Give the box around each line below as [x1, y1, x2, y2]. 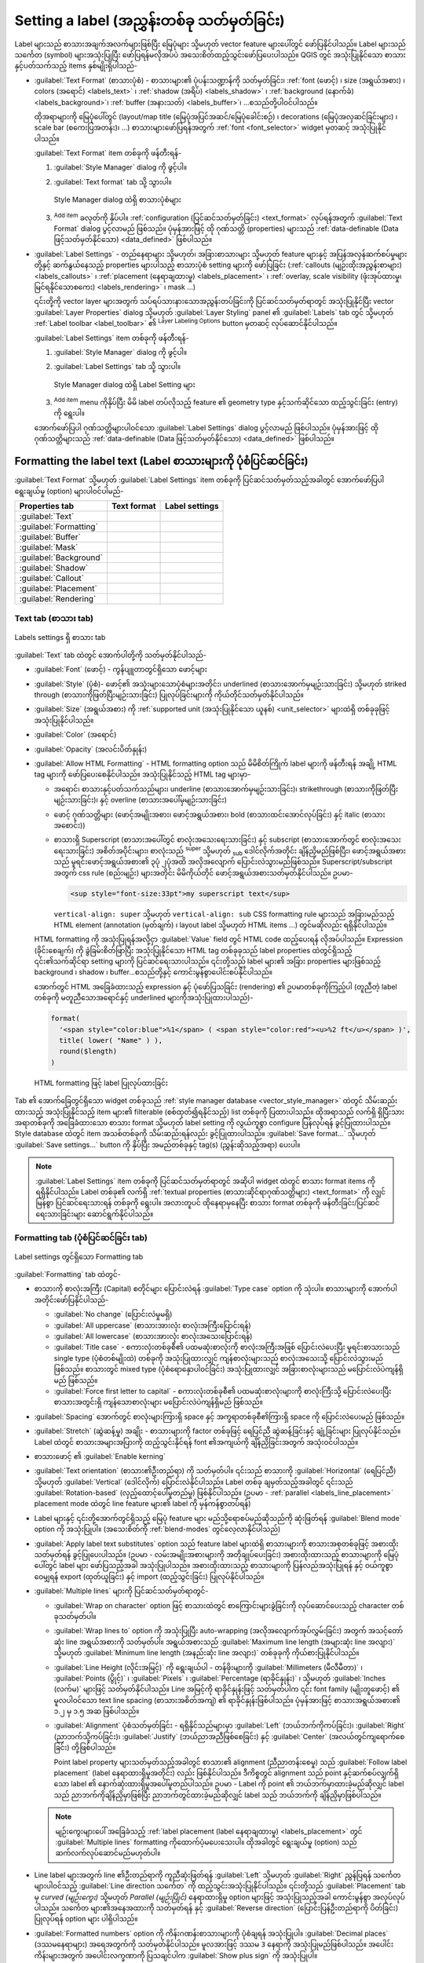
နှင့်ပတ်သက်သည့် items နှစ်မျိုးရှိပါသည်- [14, 61, 137, 71]
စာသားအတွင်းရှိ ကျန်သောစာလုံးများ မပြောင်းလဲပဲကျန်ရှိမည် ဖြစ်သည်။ [53, 1398, 263, 1407]
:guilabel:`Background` [19, 552, 104, 563]
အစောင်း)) [53, 821, 86, 830]
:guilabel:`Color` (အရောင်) [34, 730, 117, 740]
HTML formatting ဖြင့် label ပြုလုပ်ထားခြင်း [34, 1078, 169, 1088]
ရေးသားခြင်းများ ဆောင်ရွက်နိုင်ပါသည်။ [35, 1209, 154, 1219]
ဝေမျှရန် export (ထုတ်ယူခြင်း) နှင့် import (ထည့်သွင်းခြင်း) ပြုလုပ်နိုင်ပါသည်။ [34, 1571, 265, 1581]
